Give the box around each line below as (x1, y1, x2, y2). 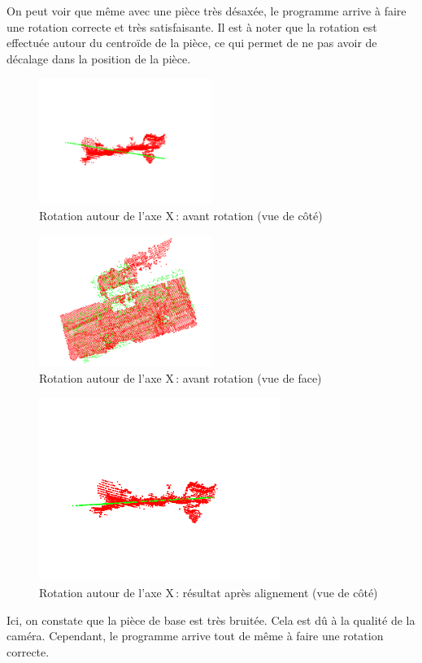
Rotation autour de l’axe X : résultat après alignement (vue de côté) (39, 584, 378, 601)
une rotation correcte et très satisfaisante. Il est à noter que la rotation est (7, 18, 377, 35)
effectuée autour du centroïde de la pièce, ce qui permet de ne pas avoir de (7, 34, 377, 51)
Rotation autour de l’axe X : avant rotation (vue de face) (39, 369, 322, 386)
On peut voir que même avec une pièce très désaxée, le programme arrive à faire (7, 2, 407, 19)
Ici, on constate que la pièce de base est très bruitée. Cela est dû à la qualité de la (7, 611, 415, 628)
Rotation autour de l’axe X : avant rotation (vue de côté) (39, 207, 323, 224)
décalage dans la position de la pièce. (7, 50, 191, 67)
